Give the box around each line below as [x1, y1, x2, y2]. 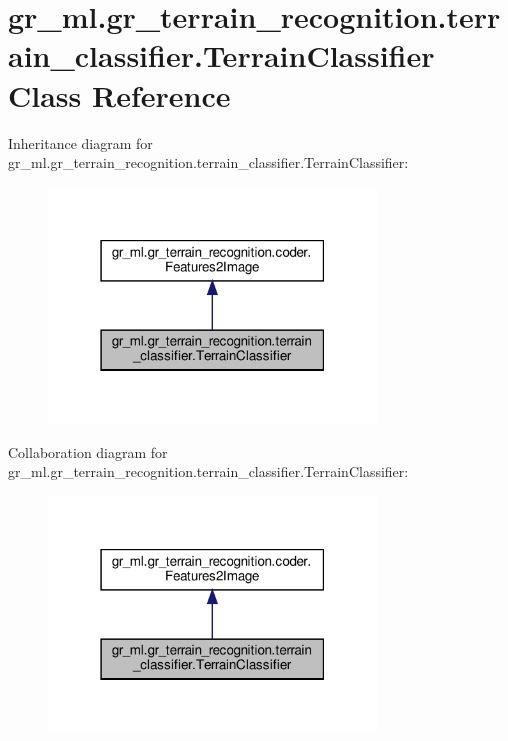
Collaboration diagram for [8, 441, 168, 462]
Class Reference [8, 74, 231, 115]
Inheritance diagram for [8, 132, 153, 153]
